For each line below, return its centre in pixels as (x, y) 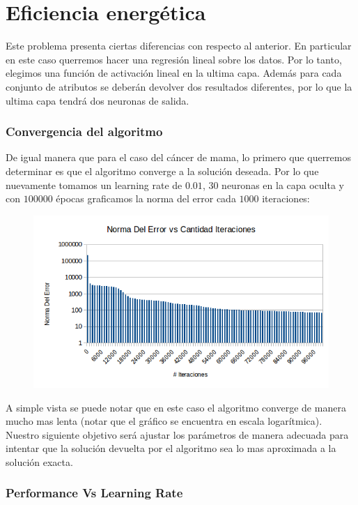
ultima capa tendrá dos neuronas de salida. (98, 100)
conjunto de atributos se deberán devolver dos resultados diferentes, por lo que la (179, 86)
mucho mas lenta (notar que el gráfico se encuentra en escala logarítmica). (164, 421)
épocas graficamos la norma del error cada (146, 198)
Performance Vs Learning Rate (94, 493)
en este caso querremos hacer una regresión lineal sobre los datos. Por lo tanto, (174, 59)
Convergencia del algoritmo (84, 131)
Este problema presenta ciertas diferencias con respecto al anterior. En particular (179, 46)
